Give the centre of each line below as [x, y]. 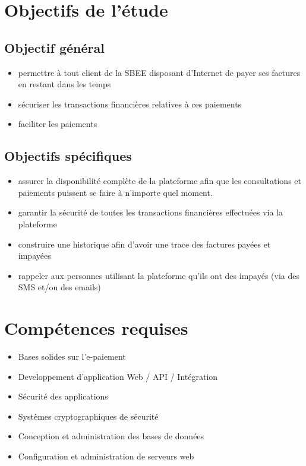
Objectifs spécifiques [68, 156]
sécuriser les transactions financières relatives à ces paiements [130, 104]
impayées [34, 256]
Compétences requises [96, 328]
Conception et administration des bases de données [111, 436]
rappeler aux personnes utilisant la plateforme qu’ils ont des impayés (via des [159, 275]
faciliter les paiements [58, 124]
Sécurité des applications [63, 396]
